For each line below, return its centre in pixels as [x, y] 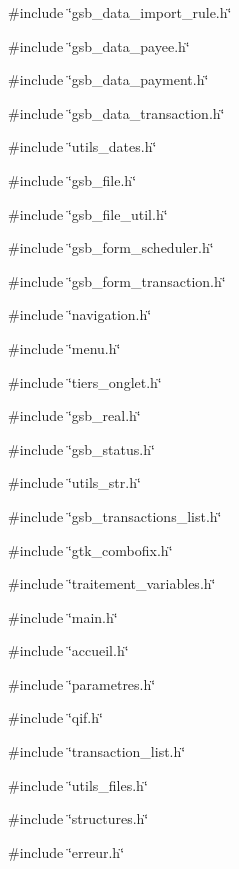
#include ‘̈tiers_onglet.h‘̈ [85, 381]
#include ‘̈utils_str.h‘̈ [74, 482]
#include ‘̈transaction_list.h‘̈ [97, 751]
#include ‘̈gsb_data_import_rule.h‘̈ [120, 12]
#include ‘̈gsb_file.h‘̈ [72, 179]
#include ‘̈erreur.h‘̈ [66, 851]
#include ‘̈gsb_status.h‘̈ [81, 448]
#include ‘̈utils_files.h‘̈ [78, 784]
